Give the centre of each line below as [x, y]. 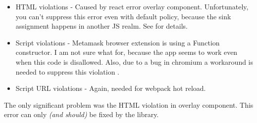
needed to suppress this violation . [67, 71]
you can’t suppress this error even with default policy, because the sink [123, 16]
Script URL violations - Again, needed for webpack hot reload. [111, 88]
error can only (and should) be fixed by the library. [81, 114]
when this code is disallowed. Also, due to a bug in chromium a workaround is [134, 61]
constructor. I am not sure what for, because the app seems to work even [127, 52]
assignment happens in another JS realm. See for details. [102, 26]
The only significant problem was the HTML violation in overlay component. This [129, 104]
